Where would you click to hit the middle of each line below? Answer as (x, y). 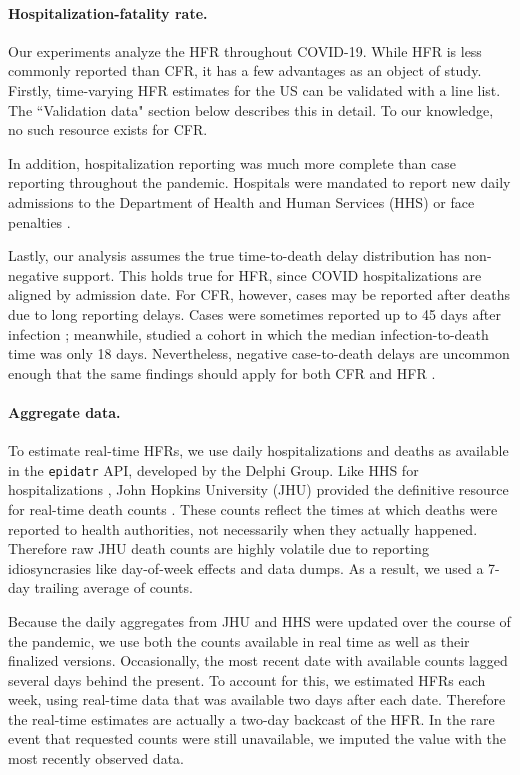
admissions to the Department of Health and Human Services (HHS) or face (241, 201)
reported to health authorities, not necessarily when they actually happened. (243, 528)
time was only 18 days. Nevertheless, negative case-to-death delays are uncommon (259, 353)
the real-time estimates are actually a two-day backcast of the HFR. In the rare (251, 718)
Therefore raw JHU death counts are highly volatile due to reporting (218, 548)
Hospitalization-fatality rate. (108, 12)
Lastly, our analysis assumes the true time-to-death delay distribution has (234, 255)
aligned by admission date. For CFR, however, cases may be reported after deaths (259, 294)
